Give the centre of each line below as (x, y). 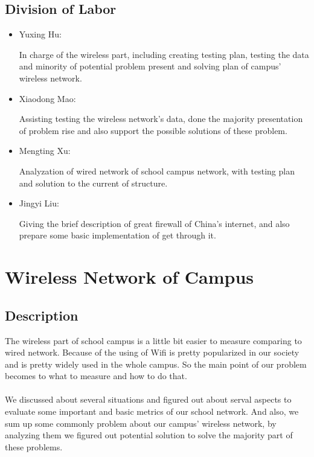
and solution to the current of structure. (93, 183)
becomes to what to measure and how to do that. (96, 376)
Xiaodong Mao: (47, 98)
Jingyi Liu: (39, 203)
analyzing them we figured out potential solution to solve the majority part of (149, 435)
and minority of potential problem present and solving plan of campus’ (150, 66)
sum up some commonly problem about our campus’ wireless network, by (141, 423)
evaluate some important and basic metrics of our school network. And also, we (152, 411)
